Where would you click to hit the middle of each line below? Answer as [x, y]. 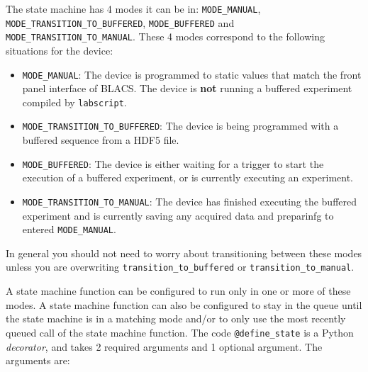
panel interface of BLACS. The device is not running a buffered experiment [187, 88]
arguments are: [38, 360]
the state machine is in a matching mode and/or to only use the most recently [176, 319]
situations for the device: [60, 50]
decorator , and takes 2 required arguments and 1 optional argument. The [164, 346]
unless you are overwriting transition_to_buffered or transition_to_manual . [180, 267]
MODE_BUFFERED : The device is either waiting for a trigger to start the [173, 163]
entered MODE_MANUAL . [69, 229]
